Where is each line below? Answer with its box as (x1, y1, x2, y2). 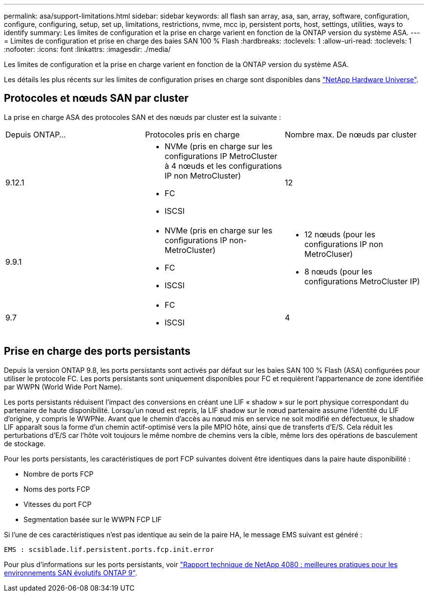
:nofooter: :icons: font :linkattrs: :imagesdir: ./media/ (4, 45, 171, 53)
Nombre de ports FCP (23, 469, 94, 478)
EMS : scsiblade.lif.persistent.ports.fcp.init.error (4, 545, 214, 553)
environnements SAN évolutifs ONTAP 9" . (4, 568, 137, 577)
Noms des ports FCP (23, 484, 90, 493)
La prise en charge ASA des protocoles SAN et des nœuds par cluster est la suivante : (4, 113, 281, 121)
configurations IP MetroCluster (164, 151, 278, 161)
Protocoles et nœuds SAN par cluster (4, 92, 189, 105)
